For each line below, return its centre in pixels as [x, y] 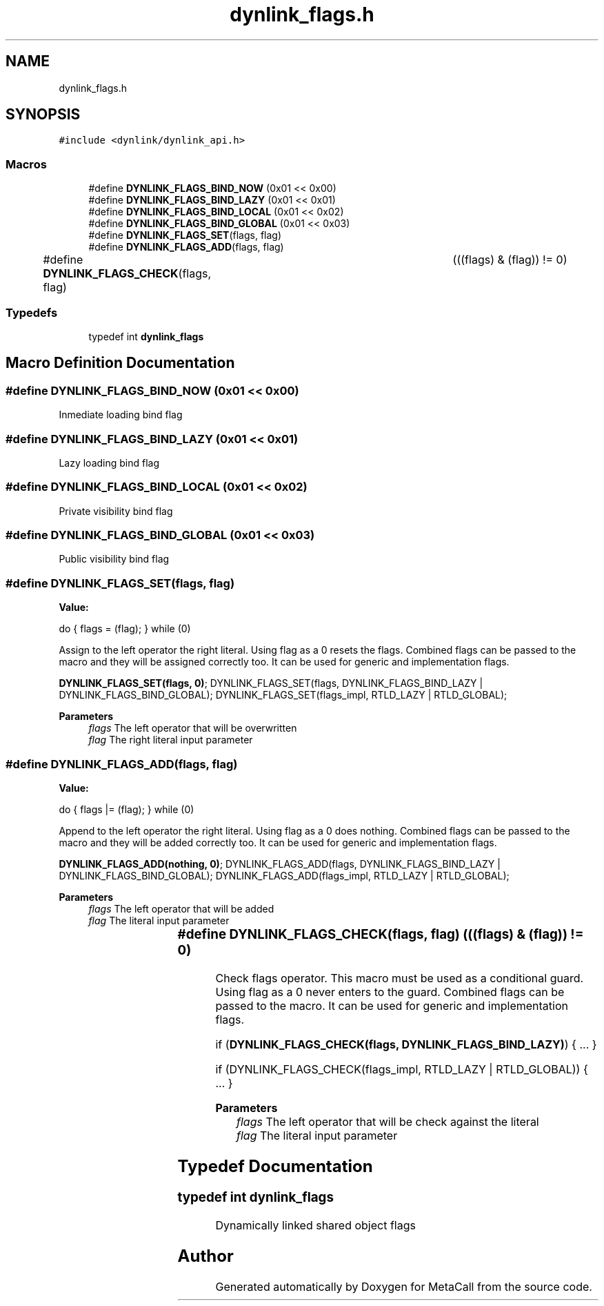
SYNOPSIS [43, 115]
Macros [26, 164]
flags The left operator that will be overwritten [193, 728]
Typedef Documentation [275, 1166]
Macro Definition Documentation [120, 363]
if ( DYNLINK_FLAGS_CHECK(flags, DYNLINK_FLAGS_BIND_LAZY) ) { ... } [406, 1044]
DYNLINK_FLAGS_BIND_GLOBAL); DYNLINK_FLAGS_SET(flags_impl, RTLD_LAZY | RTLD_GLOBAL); [283, 695]
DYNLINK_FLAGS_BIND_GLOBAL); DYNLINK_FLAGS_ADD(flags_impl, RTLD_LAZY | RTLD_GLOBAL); [284, 875]
